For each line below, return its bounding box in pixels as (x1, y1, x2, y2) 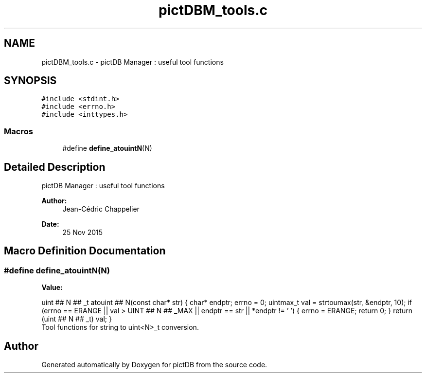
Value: (41, 283, 63, 292)
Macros (4, 126, 33, 136)
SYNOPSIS (4, 74, 57, 87)
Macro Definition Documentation (4, 245, 166, 257)
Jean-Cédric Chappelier (62, 205, 140, 214)
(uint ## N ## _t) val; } (41, 315, 112, 323)
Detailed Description (4, 161, 106, 173)
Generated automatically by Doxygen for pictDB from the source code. (41, 360, 267, 369)
